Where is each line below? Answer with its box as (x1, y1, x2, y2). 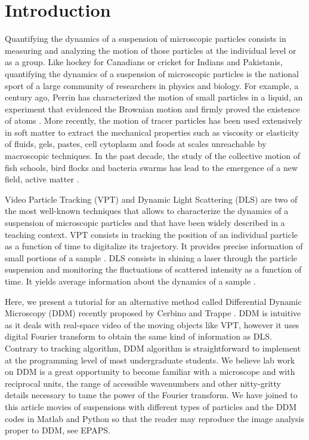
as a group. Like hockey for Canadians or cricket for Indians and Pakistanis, (5, 56, 283, 68)
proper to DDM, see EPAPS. (5, 424, 110, 436)
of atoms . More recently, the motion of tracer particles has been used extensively (5, 114, 302, 127)
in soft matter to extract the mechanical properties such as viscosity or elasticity (5, 126, 299, 138)
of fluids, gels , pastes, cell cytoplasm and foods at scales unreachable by (5, 137, 267, 150)
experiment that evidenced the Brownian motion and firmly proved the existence (5, 102, 300, 115)
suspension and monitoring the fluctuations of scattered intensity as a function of (5, 263, 302, 276)
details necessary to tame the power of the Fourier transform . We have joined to (5, 389, 298, 401)
